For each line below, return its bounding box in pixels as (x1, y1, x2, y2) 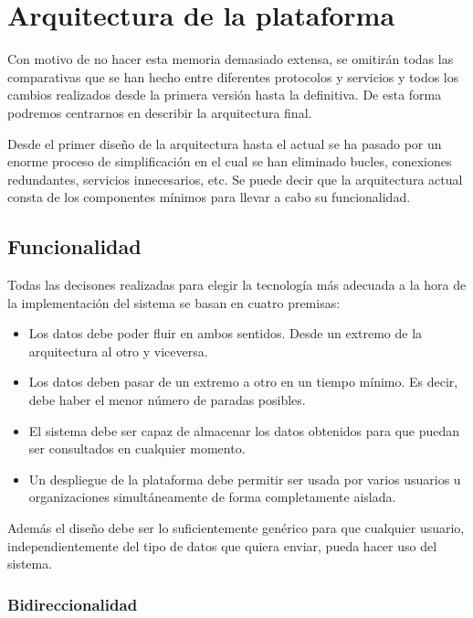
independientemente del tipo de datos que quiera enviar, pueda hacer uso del (7, 536, 437, 555)
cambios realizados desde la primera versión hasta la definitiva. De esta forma (7, 85, 442, 104)
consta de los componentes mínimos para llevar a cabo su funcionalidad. (7, 187, 411, 207)
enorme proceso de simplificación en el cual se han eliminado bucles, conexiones (7, 152, 452, 171)
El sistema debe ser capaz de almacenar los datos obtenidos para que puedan (28, 421, 460, 440)
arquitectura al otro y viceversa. (28, 341, 208, 360)
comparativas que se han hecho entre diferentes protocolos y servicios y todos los (7, 67, 459, 86)
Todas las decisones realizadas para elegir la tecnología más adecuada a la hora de (7, 275, 467, 294)
